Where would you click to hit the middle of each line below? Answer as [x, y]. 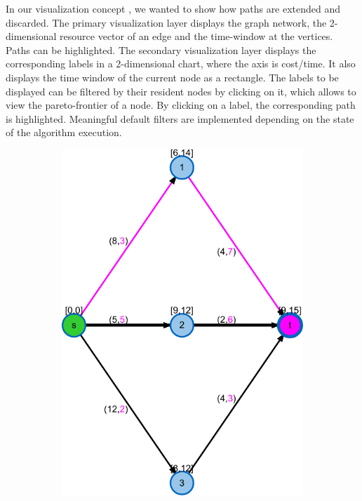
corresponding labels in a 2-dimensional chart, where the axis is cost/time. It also [181, 64]
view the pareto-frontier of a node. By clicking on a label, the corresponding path [181, 105]
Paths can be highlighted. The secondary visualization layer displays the [161, 49]
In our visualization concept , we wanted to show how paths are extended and [173, 8]
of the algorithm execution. [64, 132]
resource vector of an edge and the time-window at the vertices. [196, 36]
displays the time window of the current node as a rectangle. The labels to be [172, 77]
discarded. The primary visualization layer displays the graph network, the [166, 22]
